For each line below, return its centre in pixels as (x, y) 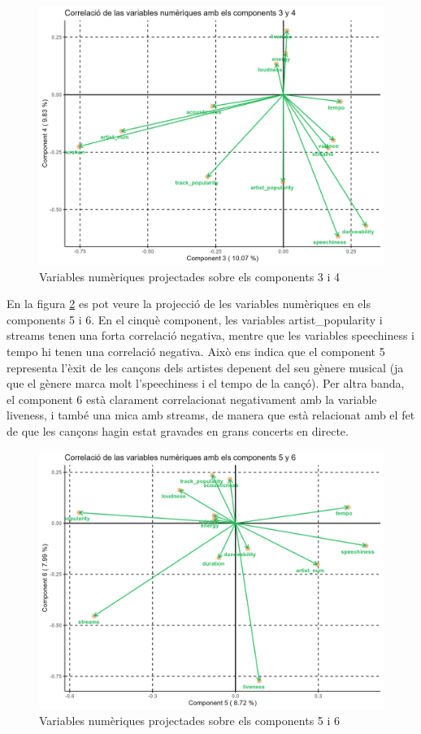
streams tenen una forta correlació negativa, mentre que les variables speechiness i (210, 335)
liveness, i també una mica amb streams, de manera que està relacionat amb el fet (211, 415)
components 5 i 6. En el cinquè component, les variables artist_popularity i (195, 319)
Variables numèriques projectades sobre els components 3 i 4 (190, 276)
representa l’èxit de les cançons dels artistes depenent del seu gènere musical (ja (205, 367)
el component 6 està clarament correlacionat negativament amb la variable (192, 399)
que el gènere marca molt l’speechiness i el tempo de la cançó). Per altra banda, (206, 383)
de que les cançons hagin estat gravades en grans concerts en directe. (178, 430)
